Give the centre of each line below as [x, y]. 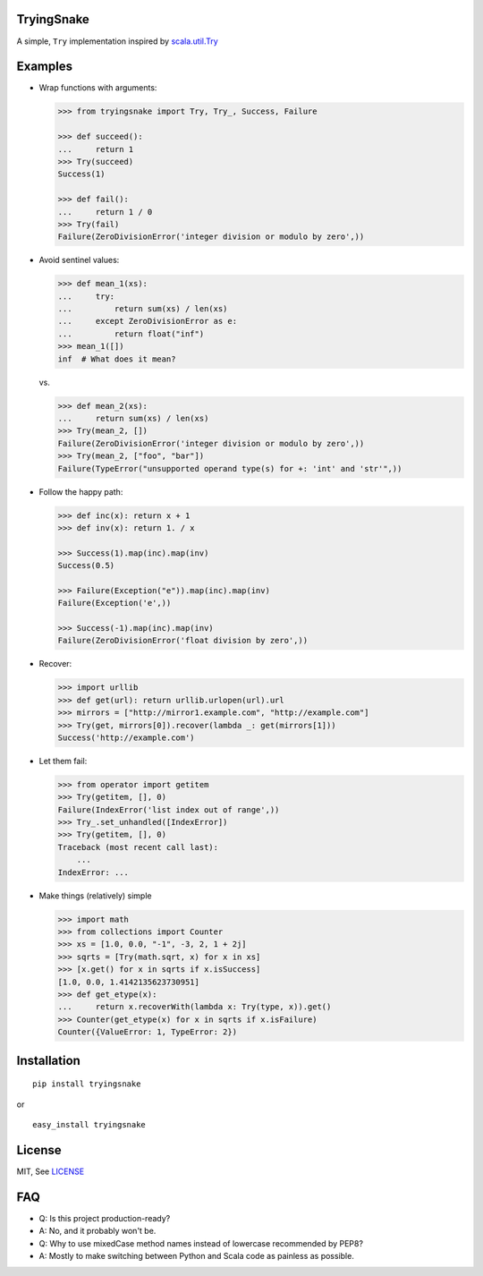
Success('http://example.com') [127, 737]
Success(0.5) [86, 566]
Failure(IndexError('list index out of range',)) [169, 809]
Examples [45, 67]
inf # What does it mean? [117, 359]
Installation [48, 1060]
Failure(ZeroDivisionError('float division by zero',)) [183, 641]
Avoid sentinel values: [79, 260]
